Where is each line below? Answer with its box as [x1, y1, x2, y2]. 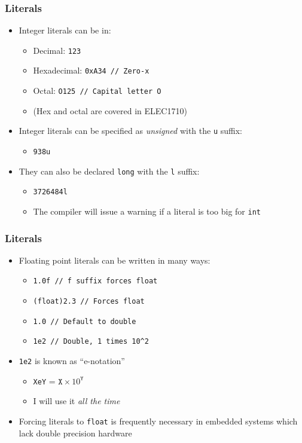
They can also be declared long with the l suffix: [19, 164, 200, 177]
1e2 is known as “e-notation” [19, 355, 125, 367]
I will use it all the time [33, 395, 120, 407]
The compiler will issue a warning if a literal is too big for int [33, 205, 261, 217]
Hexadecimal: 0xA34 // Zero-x [33, 64, 150, 77]
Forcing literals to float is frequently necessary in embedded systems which [19, 415, 298, 427]
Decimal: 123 [33, 44, 81, 56]
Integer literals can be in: [19, 24, 111, 36]
